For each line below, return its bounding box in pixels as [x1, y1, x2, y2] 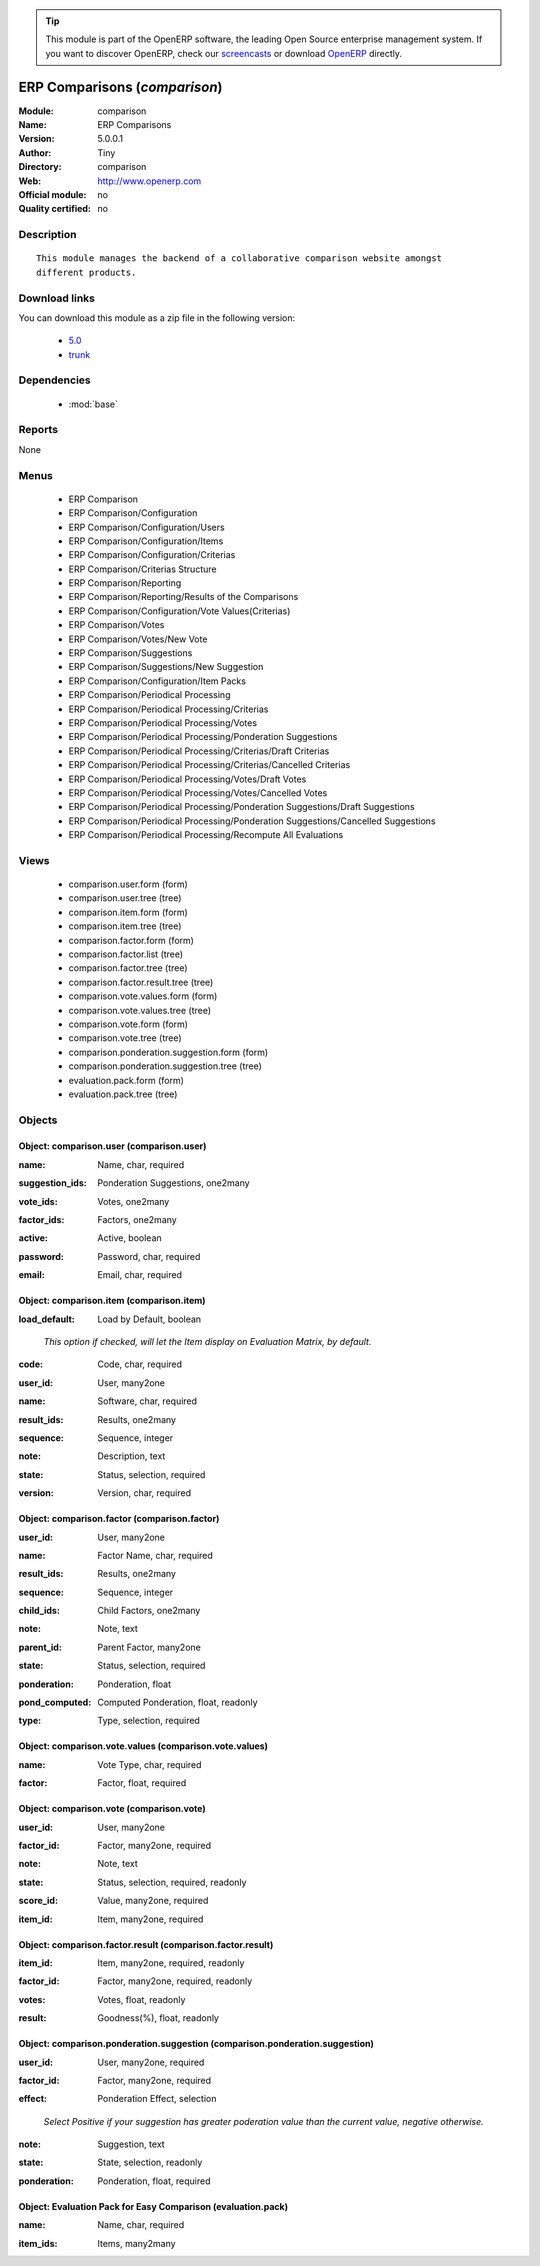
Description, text [97, 1450, 166, 1462]
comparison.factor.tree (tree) [68, 962, 189, 974]
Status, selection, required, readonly [97, 1876, 247, 1888]
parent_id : [18, 1641, 62, 1653]
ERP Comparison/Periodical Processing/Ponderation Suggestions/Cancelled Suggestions [68, 815, 436, 827]
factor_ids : [18, 1214, 65, 1226]
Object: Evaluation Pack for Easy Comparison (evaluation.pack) [18, 2200, 289, 2212]
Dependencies [18, 373, 92, 387]
